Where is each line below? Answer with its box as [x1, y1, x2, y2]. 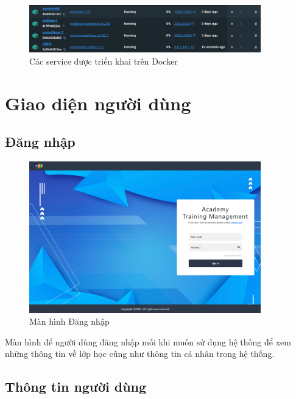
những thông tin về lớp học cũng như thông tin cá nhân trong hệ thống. [5, 347, 275, 360]
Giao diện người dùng [5, 90, 191, 115]
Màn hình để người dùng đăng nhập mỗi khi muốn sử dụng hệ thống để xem [5, 335, 291, 348]
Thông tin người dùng [5, 377, 147, 396]
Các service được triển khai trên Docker [29, 54, 178, 67]
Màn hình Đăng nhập [29, 315, 110, 328]
